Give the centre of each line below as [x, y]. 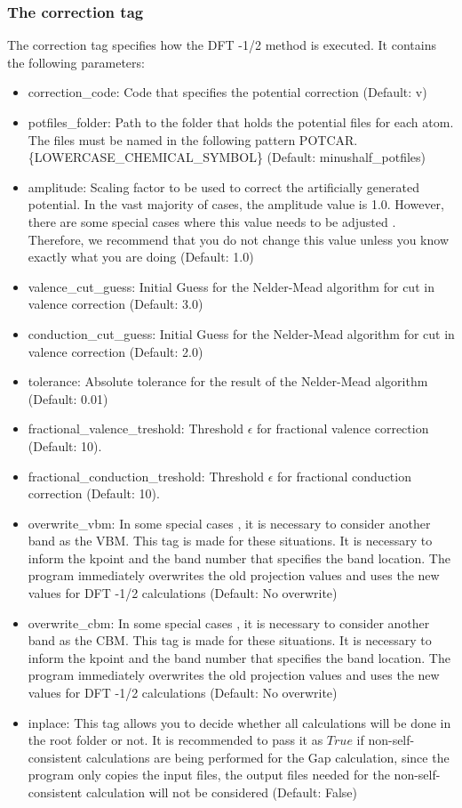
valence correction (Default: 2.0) [115, 351]
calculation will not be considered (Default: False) [221, 792]
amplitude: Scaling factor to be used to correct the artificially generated [223, 186]
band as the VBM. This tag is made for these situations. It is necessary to [230, 541]
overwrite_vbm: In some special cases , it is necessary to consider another [229, 523]
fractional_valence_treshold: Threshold [135, 428]
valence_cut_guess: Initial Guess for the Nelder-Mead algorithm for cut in [231, 286]
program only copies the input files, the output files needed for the [209, 775]
